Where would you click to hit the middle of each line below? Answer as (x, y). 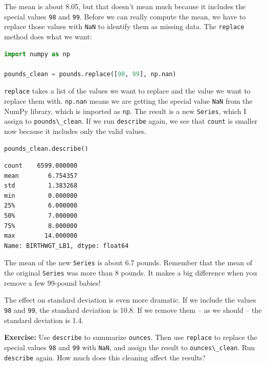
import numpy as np (37, 54)
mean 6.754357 (41, 176)
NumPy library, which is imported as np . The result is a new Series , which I (125, 111)
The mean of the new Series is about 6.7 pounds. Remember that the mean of (128, 262)
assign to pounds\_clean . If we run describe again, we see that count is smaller (131, 121)
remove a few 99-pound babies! (52, 282)
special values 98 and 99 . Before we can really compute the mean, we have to (125, 16)
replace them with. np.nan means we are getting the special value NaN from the (128, 100)
